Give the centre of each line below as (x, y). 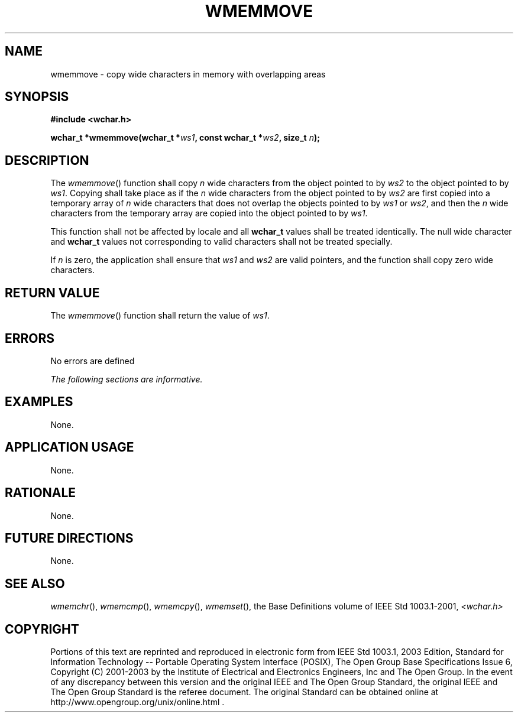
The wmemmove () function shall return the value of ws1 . (160, 316)
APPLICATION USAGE (69, 447)
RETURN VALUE (52, 293)
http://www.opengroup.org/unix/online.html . (137, 702)
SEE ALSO (35, 583)
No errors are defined (93, 361)
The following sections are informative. (127, 379)
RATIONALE (41, 493)
